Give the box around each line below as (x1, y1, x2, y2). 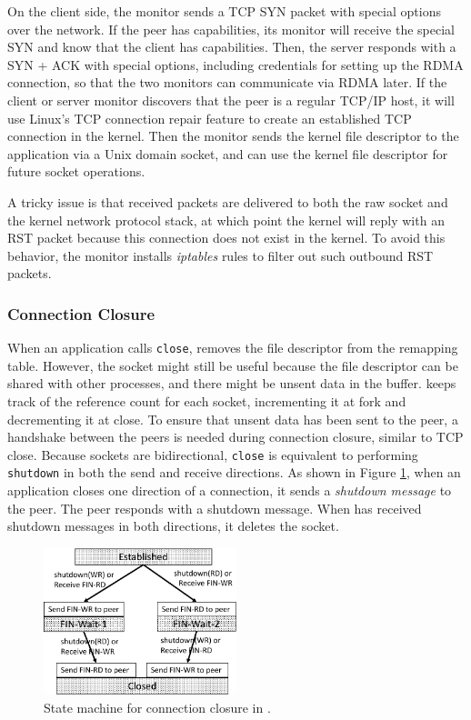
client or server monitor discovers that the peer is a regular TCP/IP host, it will (7, 90, 455, 109)
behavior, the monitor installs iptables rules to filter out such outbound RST (7, 245, 434, 265)
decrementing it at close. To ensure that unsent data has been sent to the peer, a (7, 409, 458, 428)
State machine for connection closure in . (44, 697, 271, 716)
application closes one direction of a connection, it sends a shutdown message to (7, 481, 452, 500)
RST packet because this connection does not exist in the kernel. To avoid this (7, 228, 446, 247)
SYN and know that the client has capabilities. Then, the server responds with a (7, 37, 456, 56)
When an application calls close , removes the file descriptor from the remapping (7, 338, 458, 357)
